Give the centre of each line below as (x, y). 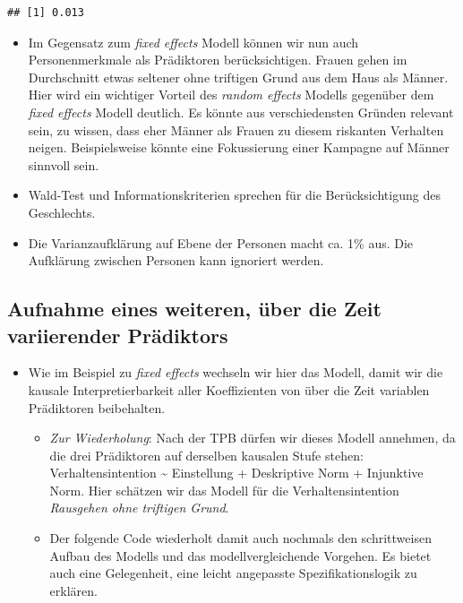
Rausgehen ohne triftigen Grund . (139, 508)
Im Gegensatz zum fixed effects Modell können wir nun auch (193, 42)
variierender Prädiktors (118, 335)
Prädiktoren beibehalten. (97, 407)
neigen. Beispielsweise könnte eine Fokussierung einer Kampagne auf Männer (239, 147)
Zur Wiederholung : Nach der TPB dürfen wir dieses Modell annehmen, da (253, 438)
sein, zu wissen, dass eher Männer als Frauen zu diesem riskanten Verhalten (236, 129)
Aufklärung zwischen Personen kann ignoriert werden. (176, 260)
